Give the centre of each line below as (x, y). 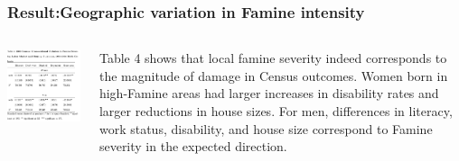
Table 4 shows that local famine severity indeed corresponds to (273, 58)
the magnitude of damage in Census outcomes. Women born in (273, 75)
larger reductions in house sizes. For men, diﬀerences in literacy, (276, 111)
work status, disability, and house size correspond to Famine (266, 128)
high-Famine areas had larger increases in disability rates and (269, 93)
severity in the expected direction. (193, 146)
